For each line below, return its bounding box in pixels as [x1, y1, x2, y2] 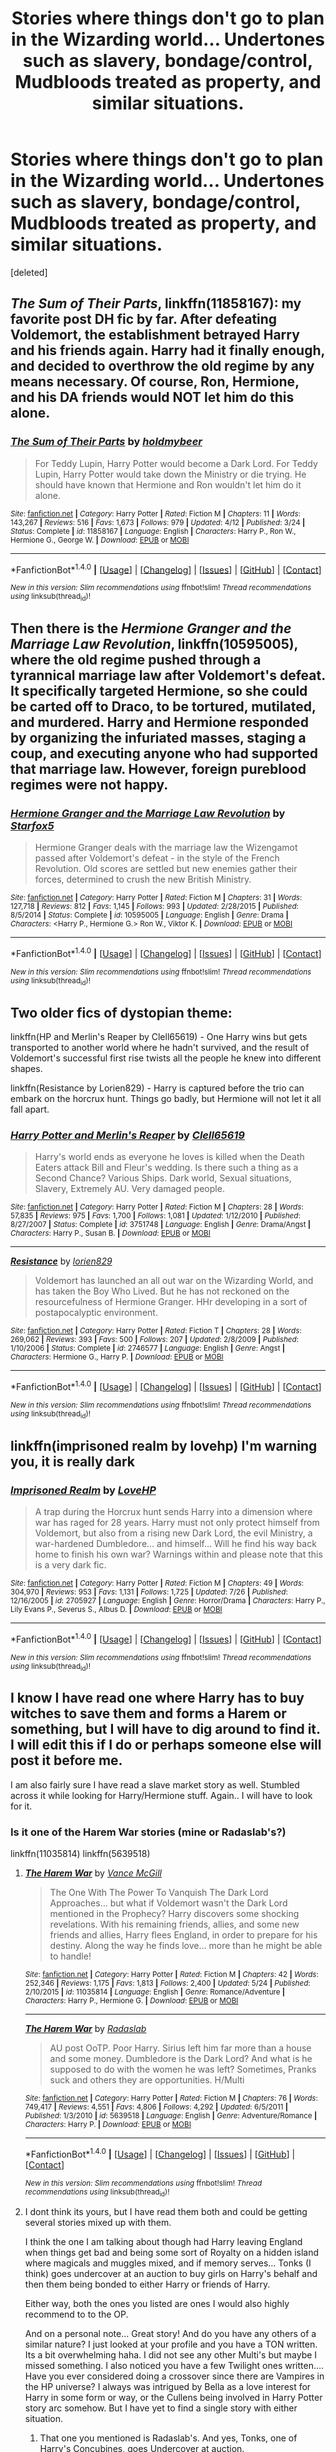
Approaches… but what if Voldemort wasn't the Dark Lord [49, 1897, 288, 1909]
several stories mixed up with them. [24, 2217, 172, 2229]
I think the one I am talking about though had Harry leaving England [24, 2236, 303, 2248]
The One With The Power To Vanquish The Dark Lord [49, 1887, 269, 1899]
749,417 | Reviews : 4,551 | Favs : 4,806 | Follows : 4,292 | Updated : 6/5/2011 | [24, 2102, 289, 2112]
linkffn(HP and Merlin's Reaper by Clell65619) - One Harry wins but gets [10, 1031, 308, 1043]
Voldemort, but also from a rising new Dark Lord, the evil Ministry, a [34, 1527, 313, 1539]
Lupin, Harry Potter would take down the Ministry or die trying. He [34, 468, 307, 480]
